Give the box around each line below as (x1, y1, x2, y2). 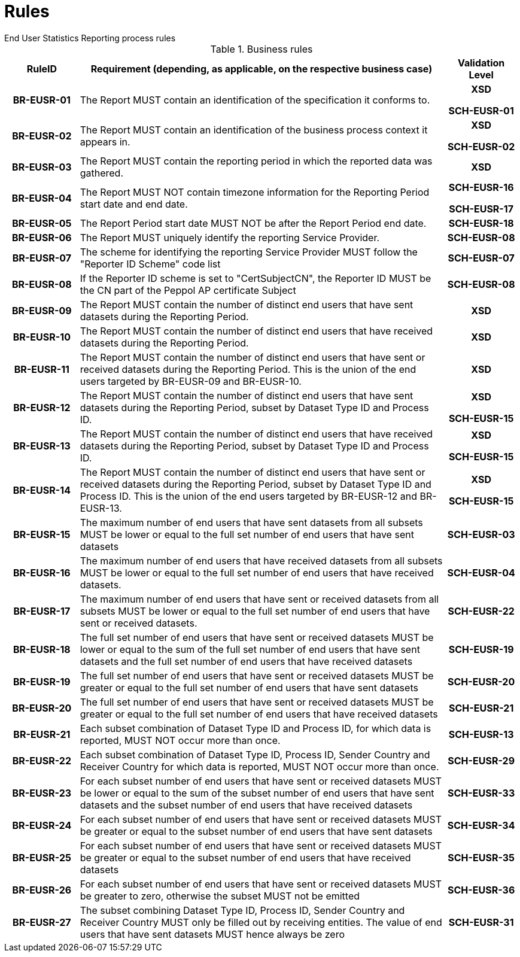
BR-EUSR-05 (12, 217, 72, 229)
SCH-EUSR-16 (448, 181, 514, 193)
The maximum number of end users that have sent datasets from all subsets (80, 516, 423, 528)
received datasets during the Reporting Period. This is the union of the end (80, 363, 416, 375)
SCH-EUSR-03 (447, 528, 515, 540)
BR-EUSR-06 (12, 231, 72, 244)
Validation (457, 56, 505, 69)
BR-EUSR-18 (13, 643, 71, 655)
